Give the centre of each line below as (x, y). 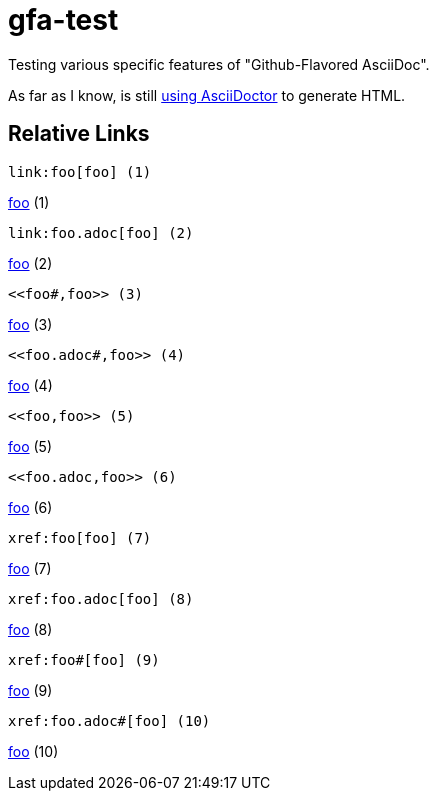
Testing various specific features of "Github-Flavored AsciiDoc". (219, 64)
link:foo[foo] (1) (80, 171)
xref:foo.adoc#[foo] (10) (109, 720)
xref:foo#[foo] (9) (84, 659)
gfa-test (63, 20)
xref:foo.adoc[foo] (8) (101, 598)
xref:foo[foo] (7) (80, 537)
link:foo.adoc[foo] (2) (101, 232)
